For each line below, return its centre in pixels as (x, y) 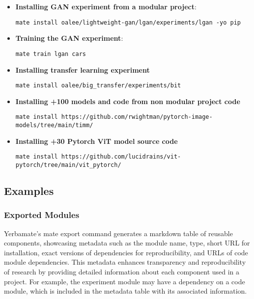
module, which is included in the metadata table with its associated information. (126, 291)
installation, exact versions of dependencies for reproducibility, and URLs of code (126, 252)
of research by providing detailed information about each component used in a (122, 271)
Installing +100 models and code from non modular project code (128, 101)
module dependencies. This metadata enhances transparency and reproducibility (125, 262)
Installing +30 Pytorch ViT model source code (97, 141)
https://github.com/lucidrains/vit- (121, 157)
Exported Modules (42, 215)
